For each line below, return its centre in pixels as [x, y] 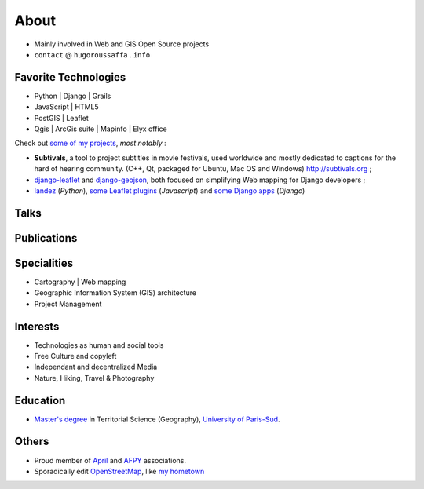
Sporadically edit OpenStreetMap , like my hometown [119, 471]
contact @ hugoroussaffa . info [92, 54]
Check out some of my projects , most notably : [90, 143]
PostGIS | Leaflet [62, 118]
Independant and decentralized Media [96, 367]
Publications [46, 238]
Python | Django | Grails [73, 96]
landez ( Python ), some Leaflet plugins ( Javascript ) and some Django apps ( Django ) [170, 190]
